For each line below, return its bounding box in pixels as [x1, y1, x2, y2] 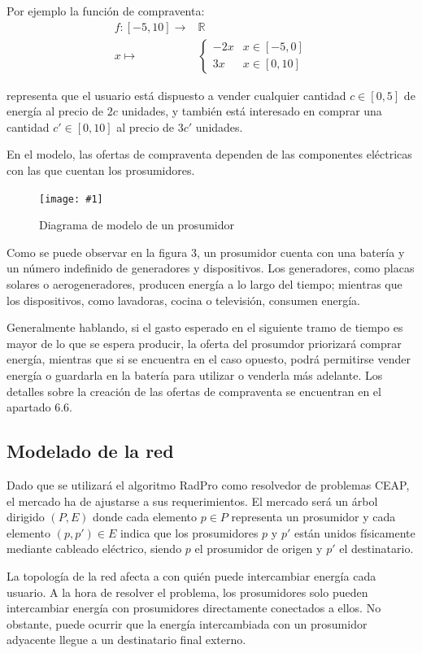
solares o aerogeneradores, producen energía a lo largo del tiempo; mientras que [7, 276, 402, 293]
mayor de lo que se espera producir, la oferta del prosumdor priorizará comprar [7, 334, 402, 351]
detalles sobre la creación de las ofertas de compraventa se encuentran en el [7, 382, 381, 399]
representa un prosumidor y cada [231, 508, 396, 525]
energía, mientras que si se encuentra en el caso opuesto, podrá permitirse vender [7, 350, 411, 368]
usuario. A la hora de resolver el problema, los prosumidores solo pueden [7, 583, 368, 600]
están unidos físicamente [294, 524, 415, 541]
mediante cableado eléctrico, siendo [7, 540, 182, 557]
